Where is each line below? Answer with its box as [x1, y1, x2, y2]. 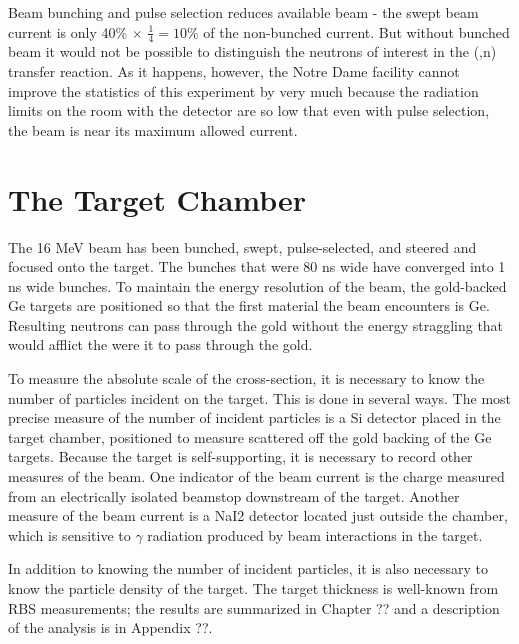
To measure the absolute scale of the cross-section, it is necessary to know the [8, 368, 485, 389]
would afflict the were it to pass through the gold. [8, 334, 313, 355]
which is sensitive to [8, 524, 131, 545]
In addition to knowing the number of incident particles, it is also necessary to [8, 558, 489, 579]
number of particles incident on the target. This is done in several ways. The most [8, 387, 512, 408]
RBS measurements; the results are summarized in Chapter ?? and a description [8, 597, 500, 618]
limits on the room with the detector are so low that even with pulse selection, [8, 100, 490, 121]
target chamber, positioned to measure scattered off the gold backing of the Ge [8, 426, 492, 447]
